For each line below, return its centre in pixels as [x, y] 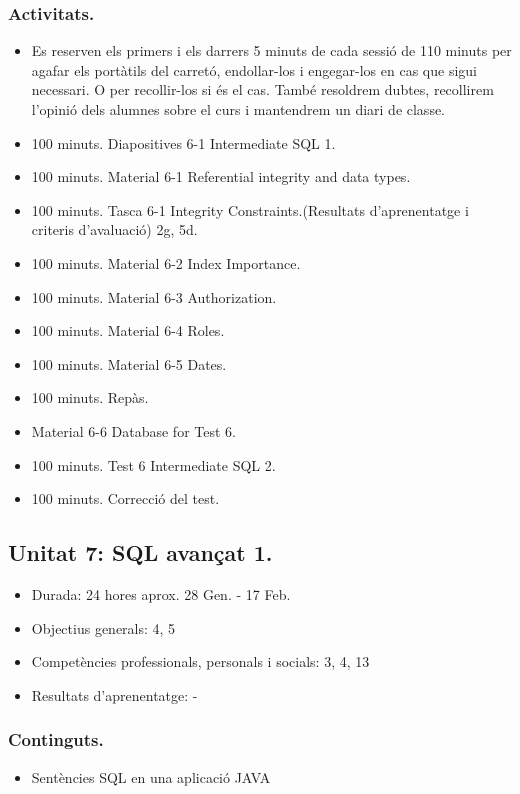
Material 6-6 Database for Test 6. [133, 430]
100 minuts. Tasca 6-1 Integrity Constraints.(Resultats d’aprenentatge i [250, 209]
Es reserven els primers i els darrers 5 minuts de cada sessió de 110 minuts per [271, 50]
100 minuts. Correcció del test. [125, 498]
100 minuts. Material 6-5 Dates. [129, 363]
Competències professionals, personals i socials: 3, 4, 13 [200, 661]
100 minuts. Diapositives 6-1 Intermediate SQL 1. [183, 142]
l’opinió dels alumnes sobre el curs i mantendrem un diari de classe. [238, 109]
